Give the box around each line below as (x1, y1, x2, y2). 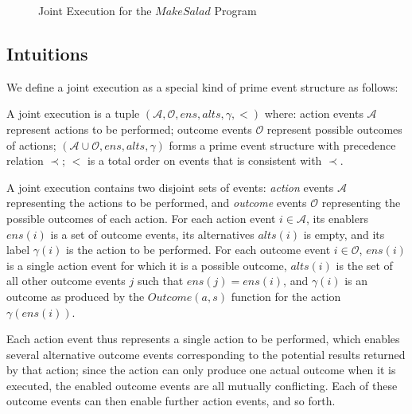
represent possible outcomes (266, 120, 402, 137)
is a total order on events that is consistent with (87, 152, 322, 169)
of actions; (6, 136, 56, 153)
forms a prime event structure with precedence (169, 136, 396, 153)
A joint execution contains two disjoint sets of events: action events (6, 178, 334, 195)
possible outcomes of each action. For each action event (6, 209, 276, 226)
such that (137, 272, 184, 289)
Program (214, 2, 257, 18)
